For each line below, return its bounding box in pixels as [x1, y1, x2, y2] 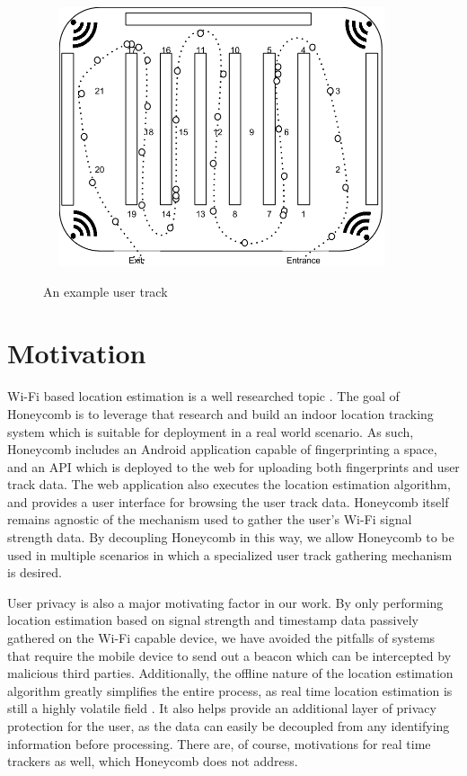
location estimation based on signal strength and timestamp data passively [7, 611, 419, 629]
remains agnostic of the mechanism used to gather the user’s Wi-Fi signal [7, 510, 412, 529]
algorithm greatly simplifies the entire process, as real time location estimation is [7, 681, 453, 700]
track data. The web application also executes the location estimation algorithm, [7, 475, 451, 494]
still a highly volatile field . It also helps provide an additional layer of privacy [7, 699, 436, 718]
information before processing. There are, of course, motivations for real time [7, 734, 431, 753]
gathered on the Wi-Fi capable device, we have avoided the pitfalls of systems [7, 629, 436, 647]
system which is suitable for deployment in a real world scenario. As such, [7, 422, 414, 441]
